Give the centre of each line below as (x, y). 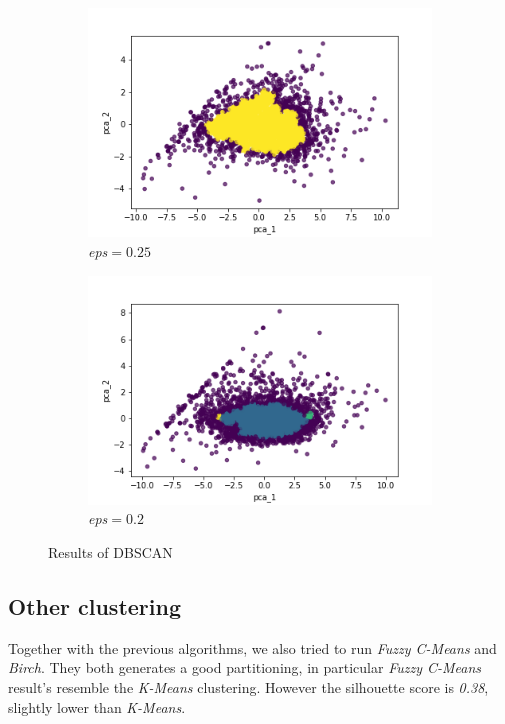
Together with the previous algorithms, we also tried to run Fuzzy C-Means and (252, 647)
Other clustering (94, 606)
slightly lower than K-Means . (97, 706)
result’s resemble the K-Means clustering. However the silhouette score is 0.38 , (248, 687)
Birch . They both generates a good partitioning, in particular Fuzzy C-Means (245, 667)
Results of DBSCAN (110, 552)
